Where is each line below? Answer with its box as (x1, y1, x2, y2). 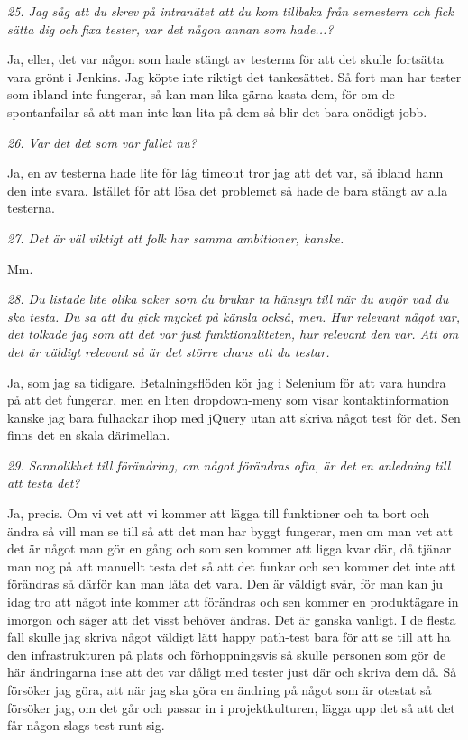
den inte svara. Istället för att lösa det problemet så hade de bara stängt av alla (7, 180, 448, 199)
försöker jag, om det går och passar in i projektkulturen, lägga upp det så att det (7, 698, 455, 717)
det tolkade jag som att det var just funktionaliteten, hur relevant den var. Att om (7, 324, 459, 343)
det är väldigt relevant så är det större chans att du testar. (7, 342, 330, 361)
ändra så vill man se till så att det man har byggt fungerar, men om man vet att (7, 521, 454, 540)
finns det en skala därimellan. (7, 425, 170, 444)
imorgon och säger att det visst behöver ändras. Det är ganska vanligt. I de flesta (7, 609, 456, 628)
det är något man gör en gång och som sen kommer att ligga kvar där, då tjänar (7, 539, 452, 558)
